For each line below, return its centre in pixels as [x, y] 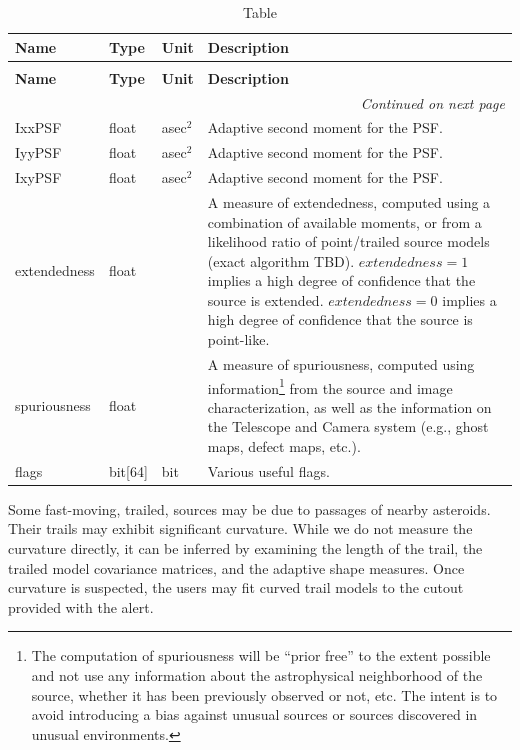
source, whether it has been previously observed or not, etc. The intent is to [264, 694]
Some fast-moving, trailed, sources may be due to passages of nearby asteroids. [249, 508]
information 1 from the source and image [330, 386]
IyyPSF [38, 152]
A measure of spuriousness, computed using [341, 363]
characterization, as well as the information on [349, 406]
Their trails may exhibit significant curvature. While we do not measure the [240, 528]
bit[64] [128, 470]
